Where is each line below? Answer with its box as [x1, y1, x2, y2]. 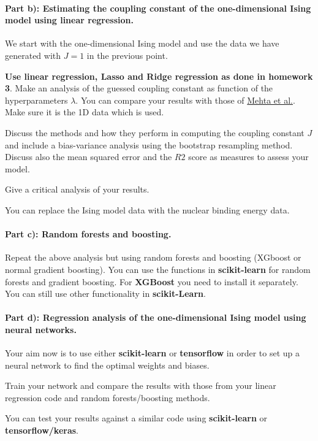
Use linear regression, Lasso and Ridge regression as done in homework [5, 69, 313, 82]
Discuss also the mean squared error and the [5, 150, 172, 163]
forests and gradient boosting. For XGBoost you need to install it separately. [5, 275, 298, 288]
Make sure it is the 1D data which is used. [5, 105, 164, 118]
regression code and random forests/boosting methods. [5, 391, 210, 404]
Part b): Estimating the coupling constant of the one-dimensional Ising [5, 1, 311, 14]
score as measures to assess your [188, 150, 309, 163]
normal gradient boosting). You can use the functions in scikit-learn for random [5, 263, 311, 275]
